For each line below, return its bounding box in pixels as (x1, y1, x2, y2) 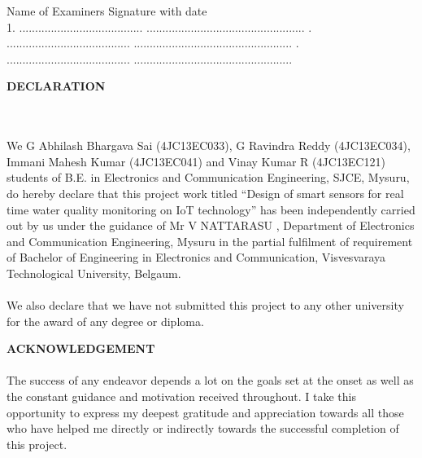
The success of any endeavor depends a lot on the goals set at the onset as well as (7, 372, 414, 389)
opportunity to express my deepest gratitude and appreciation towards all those (7, 403, 404, 421)
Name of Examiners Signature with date (7, 2, 207, 19)
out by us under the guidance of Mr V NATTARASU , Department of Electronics (7, 217, 415, 234)
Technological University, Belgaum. (7, 264, 181, 281)
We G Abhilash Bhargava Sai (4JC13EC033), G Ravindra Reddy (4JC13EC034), (7, 137, 411, 154)
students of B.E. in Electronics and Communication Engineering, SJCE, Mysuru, (7, 169, 410, 186)
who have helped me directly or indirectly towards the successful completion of (7, 420, 399, 437)
